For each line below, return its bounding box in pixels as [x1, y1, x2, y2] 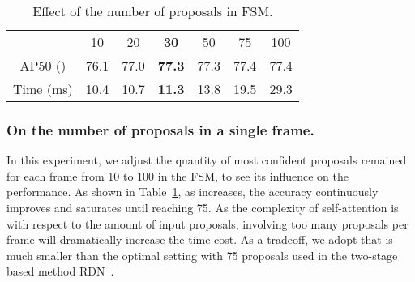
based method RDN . [6, 263, 114, 280]
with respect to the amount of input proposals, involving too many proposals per [6, 215, 409, 232]
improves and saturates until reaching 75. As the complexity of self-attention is [6, 199, 399, 216]
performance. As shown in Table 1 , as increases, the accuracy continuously [6, 183, 379, 200]
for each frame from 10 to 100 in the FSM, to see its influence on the [6, 167, 349, 184]
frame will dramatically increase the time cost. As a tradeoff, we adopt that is [6, 231, 393, 248]
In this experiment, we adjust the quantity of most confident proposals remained [6, 152, 407, 169]
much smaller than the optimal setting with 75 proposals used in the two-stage [6, 246, 398, 263]
